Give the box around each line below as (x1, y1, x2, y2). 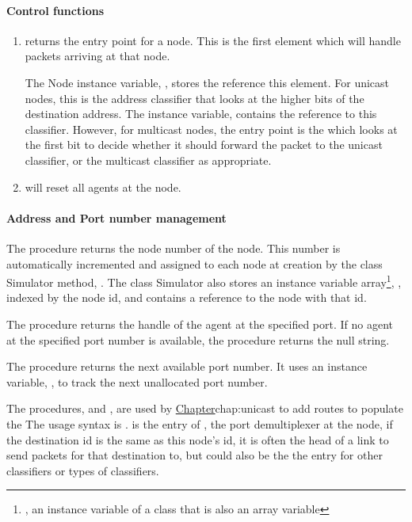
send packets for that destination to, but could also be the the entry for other (6, 447, 383, 463)
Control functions (6, 2, 104, 18)
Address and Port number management (6, 209, 227, 226)
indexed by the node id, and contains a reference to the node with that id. (6, 289, 367, 306)
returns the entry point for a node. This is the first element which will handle (25, 32, 401, 48)
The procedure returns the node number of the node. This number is (6, 239, 341, 256)
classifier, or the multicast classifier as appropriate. (25, 151, 272, 168)
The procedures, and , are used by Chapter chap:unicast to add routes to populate (6, 400, 404, 417)
